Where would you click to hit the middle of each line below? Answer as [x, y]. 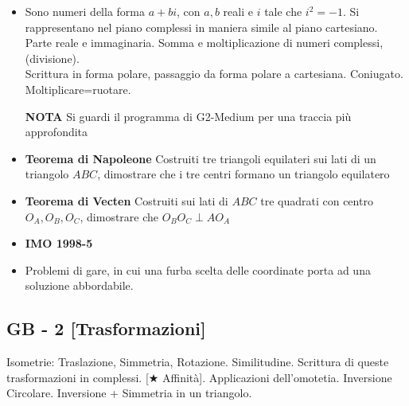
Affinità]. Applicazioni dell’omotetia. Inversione [277, 377]
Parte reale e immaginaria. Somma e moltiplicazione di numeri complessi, [204, 43]
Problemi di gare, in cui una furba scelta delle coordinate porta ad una [198, 269]
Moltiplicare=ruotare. [78, 89]
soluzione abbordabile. [79, 285]
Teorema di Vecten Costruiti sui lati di [127, 200]
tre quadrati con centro [317, 200]
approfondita [56, 132]
